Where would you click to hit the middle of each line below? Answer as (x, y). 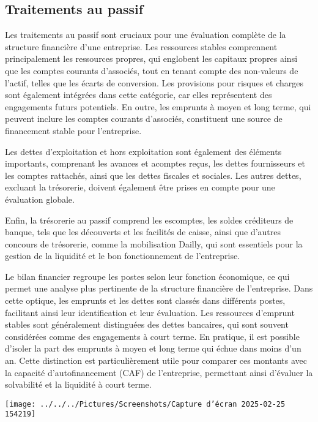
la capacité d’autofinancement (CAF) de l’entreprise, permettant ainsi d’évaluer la (159, 372)
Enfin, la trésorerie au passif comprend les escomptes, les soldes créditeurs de (149, 220)
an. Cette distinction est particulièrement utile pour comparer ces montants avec (156, 360)
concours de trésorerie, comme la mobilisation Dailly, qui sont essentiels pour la (154, 243)
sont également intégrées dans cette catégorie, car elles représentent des (139, 95)
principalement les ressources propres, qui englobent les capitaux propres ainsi (151, 58)
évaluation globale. (40, 199)
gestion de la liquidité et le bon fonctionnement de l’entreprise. (123, 256)
